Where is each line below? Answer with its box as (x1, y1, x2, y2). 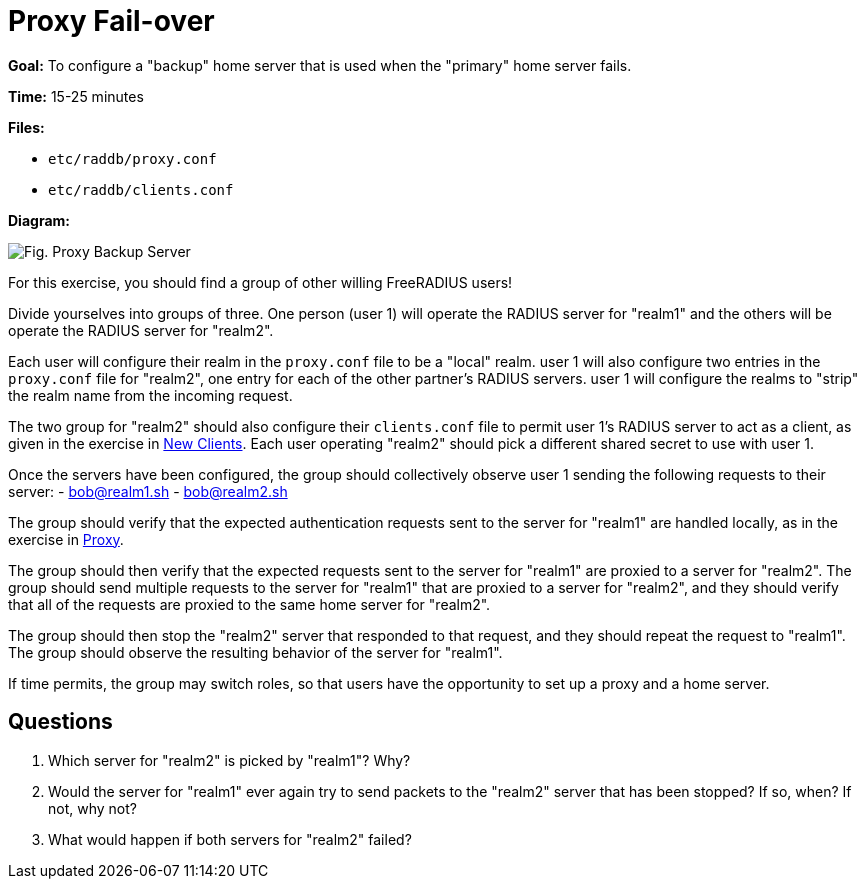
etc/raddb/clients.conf (48, 181, 234, 198)
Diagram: (8, 211, 70, 229)
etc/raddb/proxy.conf (48, 150, 217, 167)
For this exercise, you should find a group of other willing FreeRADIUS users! (8, 273, 513, 291)
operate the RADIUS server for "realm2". (8, 321, 274, 339)
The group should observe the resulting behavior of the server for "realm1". (8, 643, 503, 661)
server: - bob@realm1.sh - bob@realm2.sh (8, 482, 288, 500)
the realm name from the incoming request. (8, 386, 293, 404)
